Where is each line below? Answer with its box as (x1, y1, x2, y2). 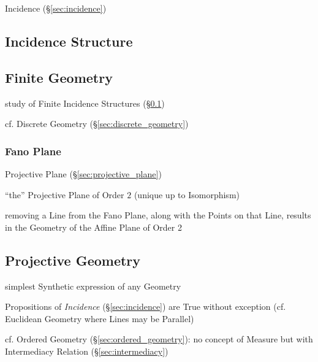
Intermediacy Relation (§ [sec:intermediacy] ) (5, 344, 168, 357)
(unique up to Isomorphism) (134, 188, 240, 201)
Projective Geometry (5, 250, 141, 269)
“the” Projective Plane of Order (5, 188, 124, 201)
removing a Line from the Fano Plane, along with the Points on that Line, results (5, 209, 311, 221)
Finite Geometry (5, 67, 113, 87)
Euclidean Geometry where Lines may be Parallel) (5, 312, 194, 325)
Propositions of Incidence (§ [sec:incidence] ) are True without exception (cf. (5, 300, 286, 313)
